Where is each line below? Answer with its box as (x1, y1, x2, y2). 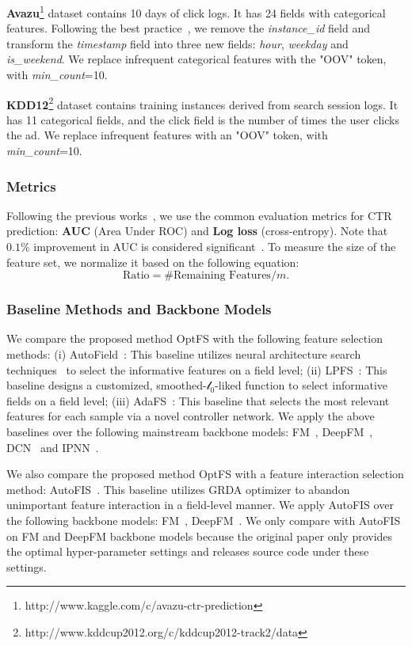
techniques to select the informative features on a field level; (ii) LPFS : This (6, 361, 387, 378)
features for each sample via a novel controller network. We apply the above (6, 408, 375, 424)
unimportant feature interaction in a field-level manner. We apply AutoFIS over (6, 496, 394, 513)
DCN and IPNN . (6, 439, 99, 455)
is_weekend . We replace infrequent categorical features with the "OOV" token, (6, 51, 387, 67)
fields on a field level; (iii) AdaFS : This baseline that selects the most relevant (6, 392, 390, 408)
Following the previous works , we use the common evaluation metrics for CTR (6, 207, 392, 223)
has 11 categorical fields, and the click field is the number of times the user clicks (6, 111, 399, 127)
